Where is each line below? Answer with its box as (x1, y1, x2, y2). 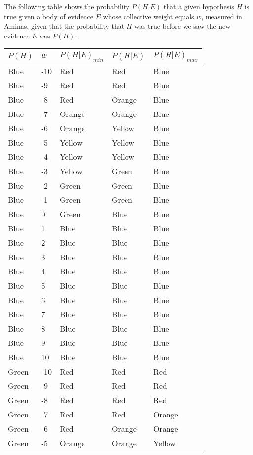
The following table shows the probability (4, 1, 130, 11)
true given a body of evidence (4, 11, 93, 21)
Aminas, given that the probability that (4, 21, 125, 31)
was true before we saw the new (134, 21, 231, 31)
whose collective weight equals (103, 11, 194, 21)
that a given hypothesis (163, 1, 234, 11)
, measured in (201, 11, 242, 21)
